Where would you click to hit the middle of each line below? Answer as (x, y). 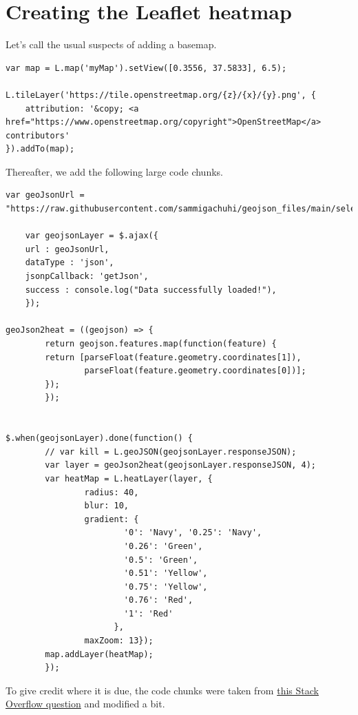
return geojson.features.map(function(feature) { (161, 344)
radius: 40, (112, 492)
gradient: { (112, 519)
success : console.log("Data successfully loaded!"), (151, 290)
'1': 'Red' (148, 613)
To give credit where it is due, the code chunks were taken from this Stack (162, 690)
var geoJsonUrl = (45, 195)
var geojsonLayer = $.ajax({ (92, 236)
